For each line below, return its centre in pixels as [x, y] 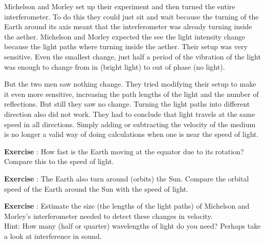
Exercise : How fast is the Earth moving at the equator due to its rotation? [124, 151]
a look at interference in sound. [53, 236]
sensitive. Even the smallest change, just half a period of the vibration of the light [132, 56]
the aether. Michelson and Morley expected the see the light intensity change [125, 36]
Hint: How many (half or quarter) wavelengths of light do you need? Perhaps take [132, 226]
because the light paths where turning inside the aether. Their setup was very [126, 46]
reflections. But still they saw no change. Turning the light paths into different [127, 104]
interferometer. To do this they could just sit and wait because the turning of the [131, 16]
